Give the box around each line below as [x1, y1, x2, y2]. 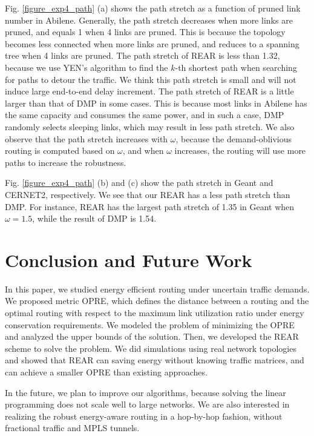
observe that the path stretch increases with [5, 132, 168, 145]
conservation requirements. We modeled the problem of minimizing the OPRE [5, 318, 295, 331]
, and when [122, 144, 164, 157]
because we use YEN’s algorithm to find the [5, 61, 168, 73]
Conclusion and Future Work [5, 247, 252, 272]
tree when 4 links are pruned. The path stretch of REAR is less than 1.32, [5, 49, 280, 62]
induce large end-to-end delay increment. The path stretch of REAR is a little [5, 85, 294, 97]
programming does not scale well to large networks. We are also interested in [5, 398, 290, 411]
